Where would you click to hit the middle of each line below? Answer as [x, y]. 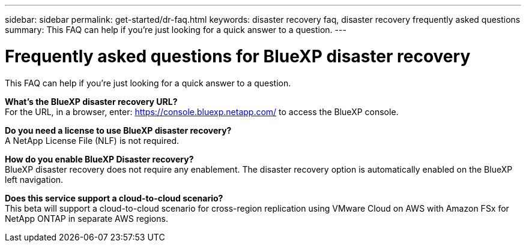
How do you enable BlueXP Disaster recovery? [99, 159]
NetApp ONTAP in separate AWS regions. [86, 218]
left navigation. [34, 179]
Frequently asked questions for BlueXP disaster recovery [238, 56]
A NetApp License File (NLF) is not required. [92, 140]
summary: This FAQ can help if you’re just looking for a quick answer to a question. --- [176, 30]
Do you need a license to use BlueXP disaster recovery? [118, 130]
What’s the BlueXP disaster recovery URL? [91, 101]
